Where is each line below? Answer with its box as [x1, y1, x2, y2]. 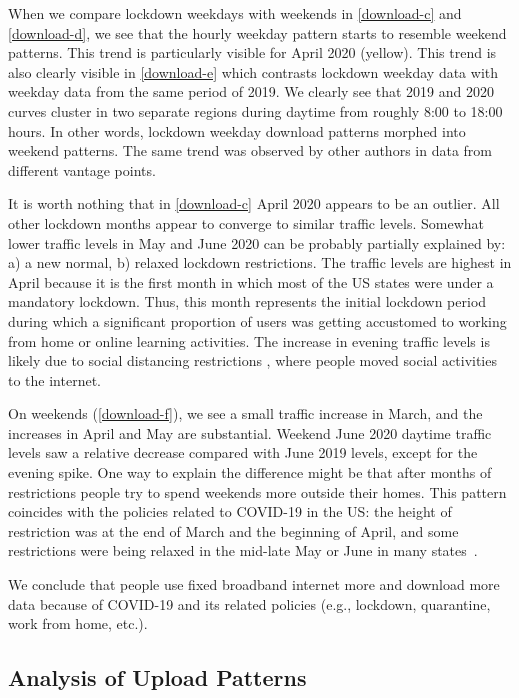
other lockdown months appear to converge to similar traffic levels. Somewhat [8, 212, 484, 233]
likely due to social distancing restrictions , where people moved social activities [8, 350, 497, 371]
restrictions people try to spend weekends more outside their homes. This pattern [8, 481, 507, 502]
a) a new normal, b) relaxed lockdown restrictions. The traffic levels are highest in [8, 252, 512, 273]
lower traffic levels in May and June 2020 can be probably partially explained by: [8, 232, 506, 253]
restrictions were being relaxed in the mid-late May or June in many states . [8, 540, 478, 561]
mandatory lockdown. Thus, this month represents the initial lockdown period [8, 291, 487, 312]
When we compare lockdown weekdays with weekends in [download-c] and [8, 3, 462, 23]
